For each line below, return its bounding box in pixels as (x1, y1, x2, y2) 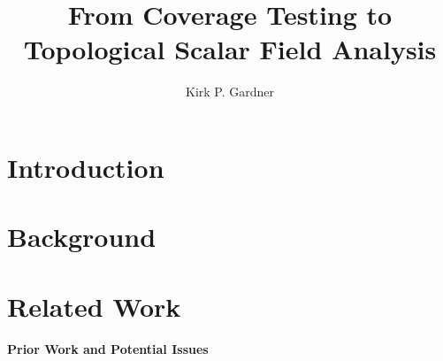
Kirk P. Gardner (185, 82, 274, 101)
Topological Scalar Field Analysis (23, 31, 437, 67)
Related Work (7, 288, 181, 324)
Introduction (7, 149, 164, 185)
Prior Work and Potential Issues (7, 340, 209, 358)
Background (7, 219, 157, 255)
